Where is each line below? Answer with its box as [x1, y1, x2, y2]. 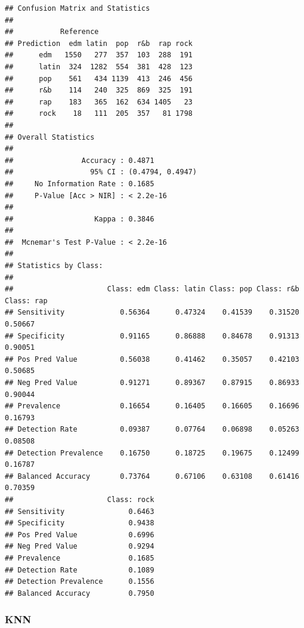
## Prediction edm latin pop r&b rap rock [5, 39, 193, 48]
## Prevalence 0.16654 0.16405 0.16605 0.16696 [5, 402, 299, 411]
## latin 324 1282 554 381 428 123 [5, 62, 193, 71]
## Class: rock [5, 495, 154, 504]
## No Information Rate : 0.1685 [5, 179, 154, 188]
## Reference [5, 27, 99, 36]
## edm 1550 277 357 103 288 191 [5, 51, 193, 60]
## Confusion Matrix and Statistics [5, 4, 150, 13]
